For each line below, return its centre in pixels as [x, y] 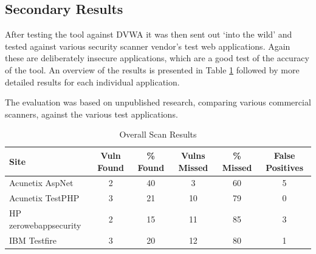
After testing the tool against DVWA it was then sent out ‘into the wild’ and [149, 34]
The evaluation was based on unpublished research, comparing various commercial [158, 102]
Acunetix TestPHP [44, 198]
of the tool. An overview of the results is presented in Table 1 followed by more [152, 69]
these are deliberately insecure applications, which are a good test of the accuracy [157, 58]
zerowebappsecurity [45, 225]
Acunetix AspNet [41, 183]
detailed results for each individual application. [92, 82]
